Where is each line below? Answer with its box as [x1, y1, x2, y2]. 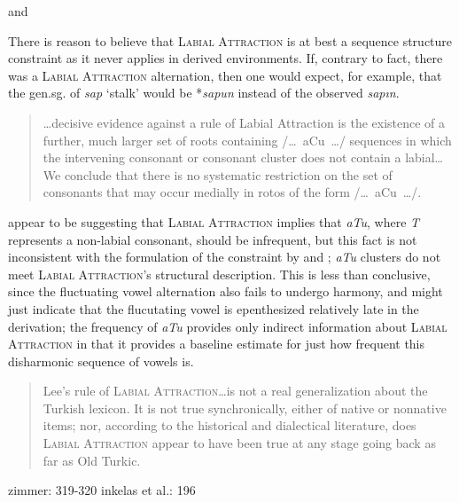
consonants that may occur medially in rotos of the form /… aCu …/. [43, 183, 422, 201]
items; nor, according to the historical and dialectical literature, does [43, 416, 416, 435]
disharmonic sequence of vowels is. [8, 351, 194, 370]
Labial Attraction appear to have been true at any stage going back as [43, 434, 436, 452]
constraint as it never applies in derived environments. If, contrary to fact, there [8, 49, 443, 67]
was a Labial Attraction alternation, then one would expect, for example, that [8, 66, 442, 84]
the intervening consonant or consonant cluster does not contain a [43, 148, 401, 167]
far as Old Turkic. [43, 451, 141, 469]
